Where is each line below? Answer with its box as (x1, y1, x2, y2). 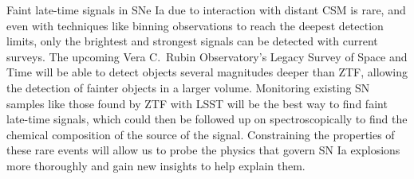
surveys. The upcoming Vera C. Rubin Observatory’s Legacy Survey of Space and (6, 48, 408, 64)
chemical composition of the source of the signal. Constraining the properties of (6, 126, 395, 142)
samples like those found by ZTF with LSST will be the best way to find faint (6, 95, 388, 111)
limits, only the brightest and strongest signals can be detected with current (6, 33, 378, 49)
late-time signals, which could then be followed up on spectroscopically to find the (6, 111, 408, 127)
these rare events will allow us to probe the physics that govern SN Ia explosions (6, 142, 400, 158)
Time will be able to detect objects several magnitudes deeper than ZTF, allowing (6, 64, 408, 80)
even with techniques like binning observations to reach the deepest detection (6, 17, 384, 33)
